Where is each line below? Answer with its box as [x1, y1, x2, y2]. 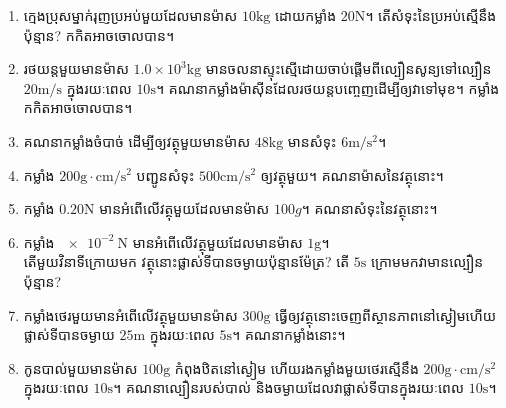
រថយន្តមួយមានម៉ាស [23, 58, 129, 79]
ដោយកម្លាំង [275, 5, 337, 25]
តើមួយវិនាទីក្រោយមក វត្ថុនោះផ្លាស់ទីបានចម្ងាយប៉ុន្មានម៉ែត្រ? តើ [23, 251, 350, 272]
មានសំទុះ [287, 130, 337, 151]
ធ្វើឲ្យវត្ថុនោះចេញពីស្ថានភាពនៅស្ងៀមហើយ [275, 304, 496, 325]
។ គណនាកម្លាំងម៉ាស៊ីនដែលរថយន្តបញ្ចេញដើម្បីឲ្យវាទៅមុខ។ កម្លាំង [155, 77, 500, 98]
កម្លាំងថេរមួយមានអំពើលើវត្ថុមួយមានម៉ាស [23, 304, 238, 325]
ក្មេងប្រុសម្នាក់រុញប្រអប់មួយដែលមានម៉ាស [23, 5, 238, 25]
